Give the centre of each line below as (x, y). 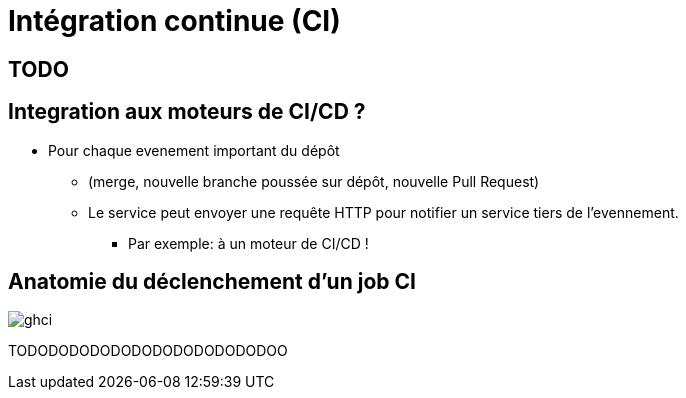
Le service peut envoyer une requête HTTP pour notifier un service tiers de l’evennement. (383, 212)
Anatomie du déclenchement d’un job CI (212, 282)
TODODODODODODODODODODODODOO (148, 351)
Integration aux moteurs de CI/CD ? (187, 112)
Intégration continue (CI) (174, 21)
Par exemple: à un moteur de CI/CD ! (248, 243)
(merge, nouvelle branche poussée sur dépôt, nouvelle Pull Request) (314, 181)
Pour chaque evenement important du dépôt (194, 150)
